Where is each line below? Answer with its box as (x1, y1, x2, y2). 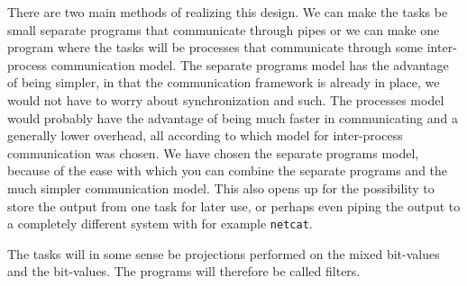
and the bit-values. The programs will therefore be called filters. (7, 262, 361, 281)
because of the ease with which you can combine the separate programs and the (7, 161, 448, 180)
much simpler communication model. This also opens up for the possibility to (7, 178, 435, 197)
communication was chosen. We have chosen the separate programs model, (7, 143, 419, 162)
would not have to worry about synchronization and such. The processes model (7, 90, 444, 109)
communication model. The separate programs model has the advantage (50, 55, 449, 74)
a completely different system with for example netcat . (7, 214, 313, 233)
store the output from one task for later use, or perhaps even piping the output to (7, 196, 461, 215)
